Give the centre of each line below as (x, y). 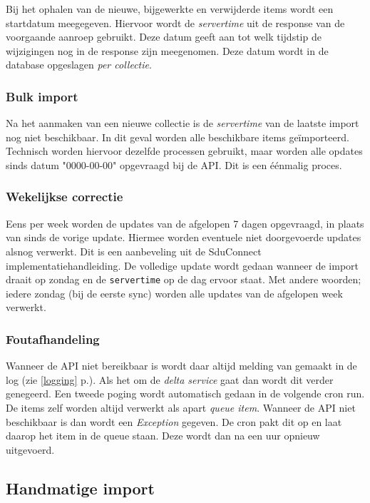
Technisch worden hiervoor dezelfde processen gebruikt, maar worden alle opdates (184, 151)
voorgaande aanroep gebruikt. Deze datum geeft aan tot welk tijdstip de (164, 37)
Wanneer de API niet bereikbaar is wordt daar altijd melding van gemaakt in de (181, 366)
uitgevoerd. (30, 449)
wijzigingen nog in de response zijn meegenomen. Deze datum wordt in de (167, 50)
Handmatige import (80, 488)
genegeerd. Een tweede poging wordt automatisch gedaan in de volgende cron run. (185, 393)
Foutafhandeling (53, 339)
